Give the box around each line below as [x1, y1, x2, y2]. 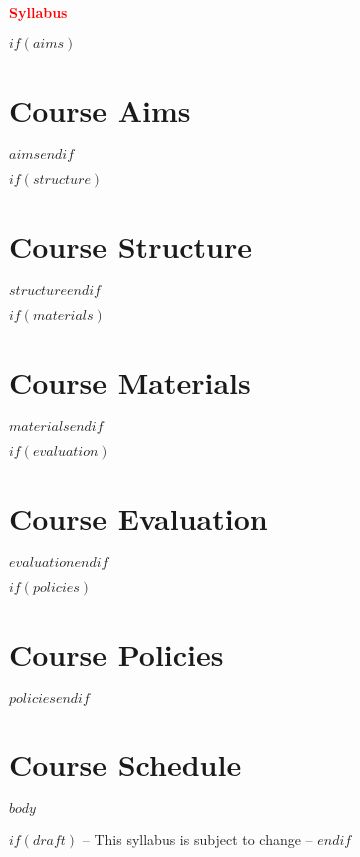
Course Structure [9, 225, 253, 266]
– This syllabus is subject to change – [82, 829, 313, 850]
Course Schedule [9, 744, 242, 785]
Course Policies [9, 634, 224, 675]
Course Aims [9, 89, 191, 130]
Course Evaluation [9, 498, 268, 539]
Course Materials [9, 362, 251, 403]
